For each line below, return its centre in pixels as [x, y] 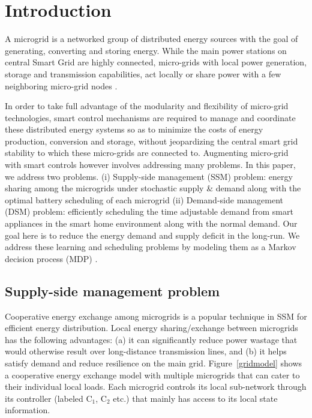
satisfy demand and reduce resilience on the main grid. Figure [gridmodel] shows [154, 363]
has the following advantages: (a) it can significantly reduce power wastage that [151, 339]
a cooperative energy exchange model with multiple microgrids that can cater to [152, 375]
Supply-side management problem [112, 291]
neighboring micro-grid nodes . [61, 85]
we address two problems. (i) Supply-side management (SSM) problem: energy [149, 176]
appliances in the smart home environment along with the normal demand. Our [151, 223]
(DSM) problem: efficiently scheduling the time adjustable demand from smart [149, 211]
